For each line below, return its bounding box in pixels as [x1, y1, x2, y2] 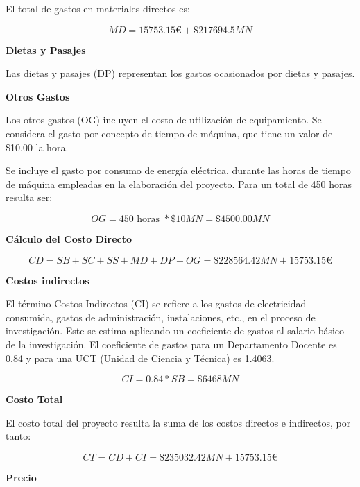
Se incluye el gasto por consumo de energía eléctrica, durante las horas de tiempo [6, 163, 351, 178]
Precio [6, 470, 37, 484]
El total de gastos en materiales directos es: [6, 1, 190, 15]
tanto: [6, 429, 31, 443]
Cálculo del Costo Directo [6, 231, 132, 246]
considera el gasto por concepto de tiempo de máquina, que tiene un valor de [6, 126, 333, 140]
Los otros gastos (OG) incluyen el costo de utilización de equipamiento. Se [6, 112, 322, 127]
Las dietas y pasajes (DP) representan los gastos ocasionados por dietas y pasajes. [6, 66, 355, 80]
